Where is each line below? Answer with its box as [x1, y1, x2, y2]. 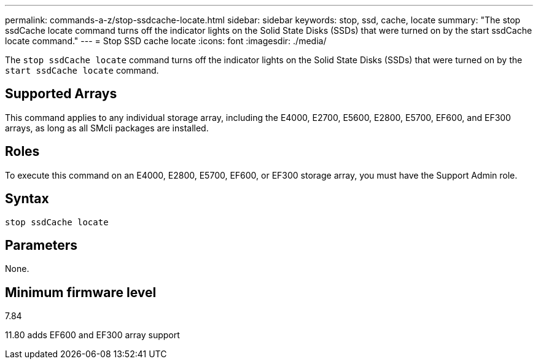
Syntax [5, 191, 49, 207]
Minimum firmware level [5, 284, 157, 300]
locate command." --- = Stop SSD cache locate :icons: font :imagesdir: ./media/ [5, 36, 327, 46]
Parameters [5, 237, 77, 253]
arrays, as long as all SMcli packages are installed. [5, 122, 209, 133]
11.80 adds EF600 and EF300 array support [5, 330, 180, 341]
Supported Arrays [5, 86, 117, 102]
